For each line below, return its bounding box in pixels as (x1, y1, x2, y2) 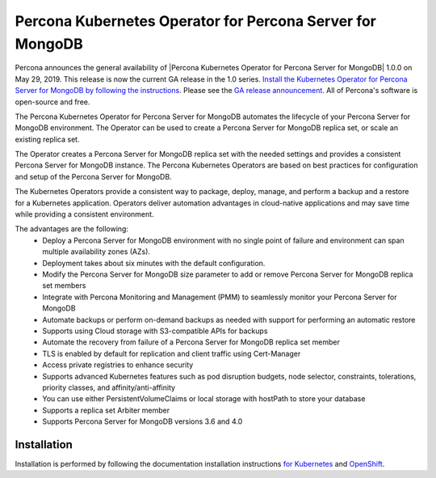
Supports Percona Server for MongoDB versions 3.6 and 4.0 (42, 417, 243, 426)
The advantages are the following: (15, 224, 129, 234)
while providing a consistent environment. (15, 209, 154, 219)
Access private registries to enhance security (42, 360, 194, 370)
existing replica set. (15, 134, 80, 144)
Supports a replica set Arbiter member (42, 405, 170, 415)
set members (42, 281, 86, 290)
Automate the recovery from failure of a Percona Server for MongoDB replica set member (42, 337, 341, 347)
